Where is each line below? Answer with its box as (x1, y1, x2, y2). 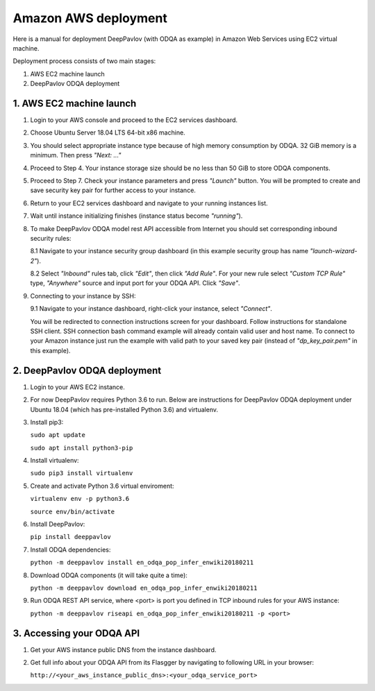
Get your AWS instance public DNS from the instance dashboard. (30, 645, 217, 654)
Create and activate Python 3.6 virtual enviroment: (30, 481, 174, 490)
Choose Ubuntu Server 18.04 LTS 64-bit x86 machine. (30, 128, 185, 137)
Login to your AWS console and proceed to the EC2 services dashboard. (30, 116, 238, 124)
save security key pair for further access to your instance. (30, 186, 196, 194)
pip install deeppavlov (30, 533, 111, 541)
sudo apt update (30, 431, 86, 439)
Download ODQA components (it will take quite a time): (30, 571, 187, 579)
